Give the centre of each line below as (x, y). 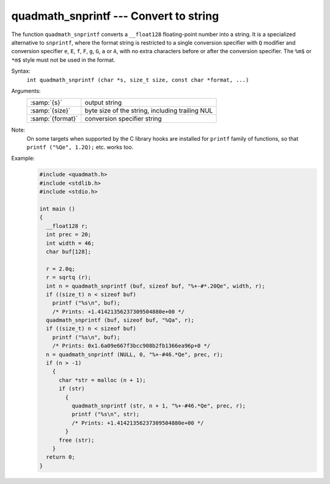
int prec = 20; (69, 235)
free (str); (77, 440)
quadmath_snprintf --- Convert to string (115, 16)
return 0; (61, 457)
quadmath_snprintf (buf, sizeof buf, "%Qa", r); (120, 320)
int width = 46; (70, 243)
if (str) (72, 389)
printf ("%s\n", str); (105, 414)
